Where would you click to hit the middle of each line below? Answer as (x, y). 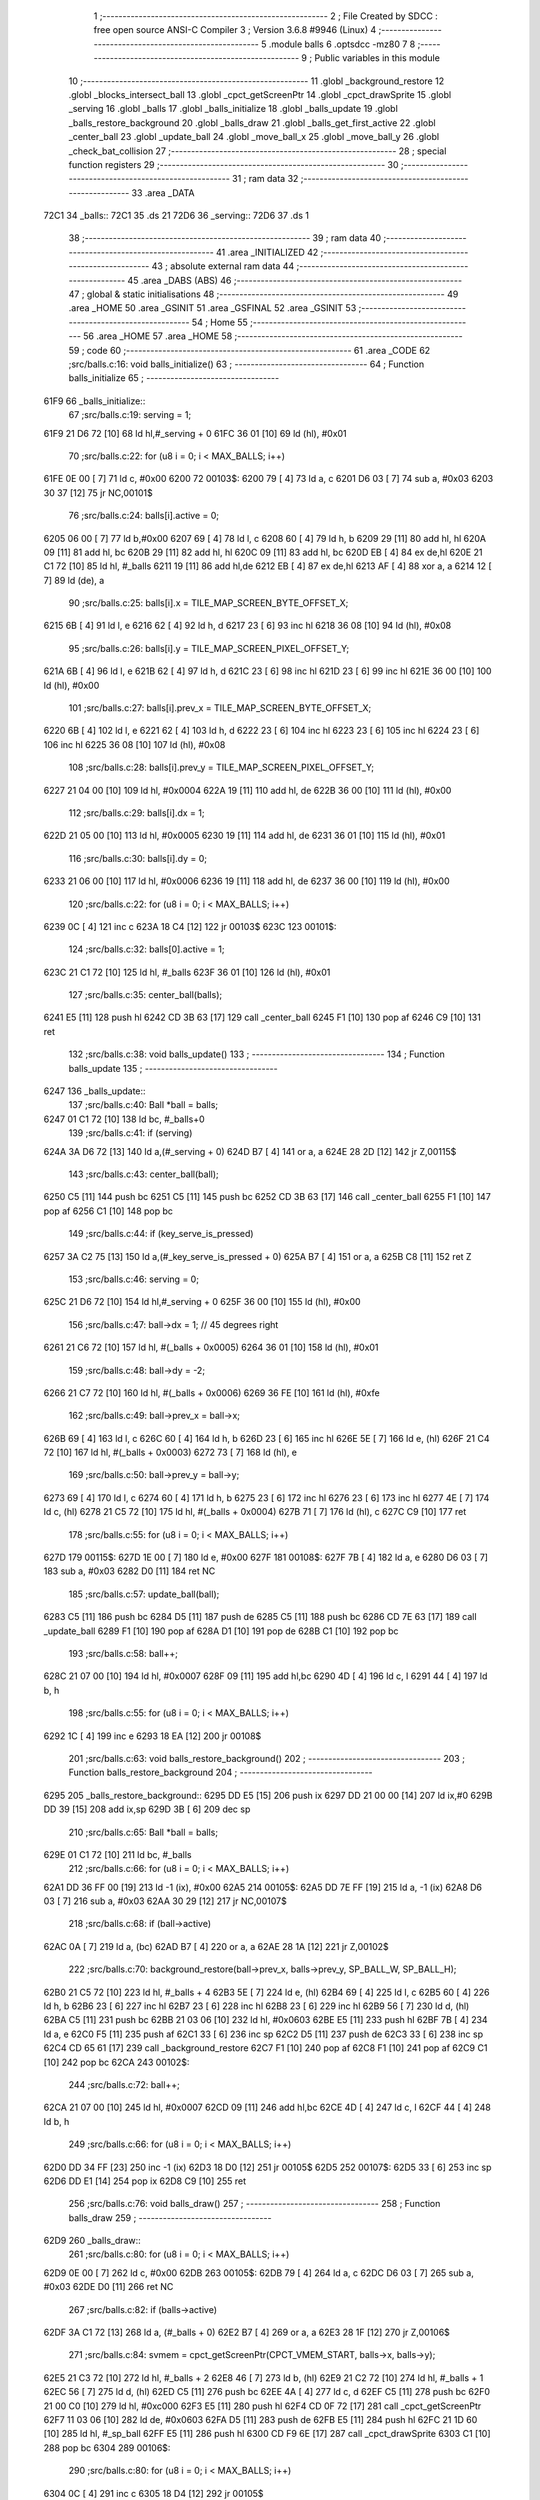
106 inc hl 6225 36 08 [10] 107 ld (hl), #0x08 (134, 744)
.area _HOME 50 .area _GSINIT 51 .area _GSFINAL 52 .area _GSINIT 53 (212, 308)
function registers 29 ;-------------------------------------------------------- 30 (233, 164)
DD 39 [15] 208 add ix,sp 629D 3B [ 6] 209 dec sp (147, 1809)
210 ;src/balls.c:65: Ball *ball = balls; (143, 1832)
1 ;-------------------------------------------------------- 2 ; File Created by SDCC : (266, 16)
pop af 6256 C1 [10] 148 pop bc (108, 1211)
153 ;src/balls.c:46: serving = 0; (134, 1279)
